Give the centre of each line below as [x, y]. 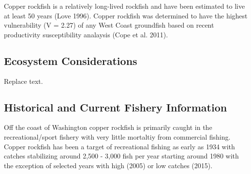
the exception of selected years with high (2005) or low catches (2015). [108, 165]
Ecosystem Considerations [71, 60]
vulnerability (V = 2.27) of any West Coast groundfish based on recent [109, 25]
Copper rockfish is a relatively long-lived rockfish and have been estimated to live [125, 6]
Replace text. [23, 81]
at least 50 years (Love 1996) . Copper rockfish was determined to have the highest [126, 15]
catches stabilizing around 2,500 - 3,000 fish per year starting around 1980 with [121, 156]
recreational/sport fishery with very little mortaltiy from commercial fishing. [117, 136]
